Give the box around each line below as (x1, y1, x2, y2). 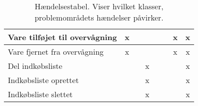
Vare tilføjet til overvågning (8, 31, 117, 42)
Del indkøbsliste (8, 60, 63, 71)
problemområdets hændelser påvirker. (34, 12, 164, 23)
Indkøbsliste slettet (8, 88, 73, 100)
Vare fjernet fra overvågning (8, 46, 104, 57)
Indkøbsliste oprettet (8, 74, 79, 85)
